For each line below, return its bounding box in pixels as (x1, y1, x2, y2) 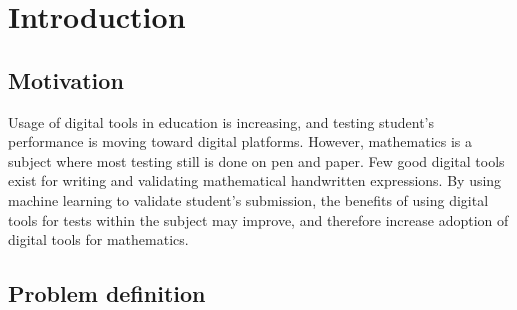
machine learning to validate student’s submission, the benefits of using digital (8, 189, 489, 210)
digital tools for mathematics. (8, 229, 189, 250)
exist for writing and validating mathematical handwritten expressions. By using (8, 170, 502, 191)
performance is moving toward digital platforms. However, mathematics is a (8, 131, 473, 152)
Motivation (8, 64, 124, 95)
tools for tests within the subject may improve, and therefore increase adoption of (8, 209, 509, 230)
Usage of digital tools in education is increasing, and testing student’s (8, 111, 435, 132)
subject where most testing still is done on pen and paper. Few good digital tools (8, 150, 505, 171)
